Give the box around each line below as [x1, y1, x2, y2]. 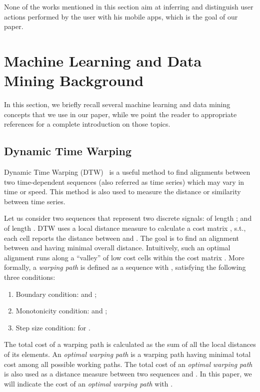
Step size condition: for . [15, 322, 90, 332]
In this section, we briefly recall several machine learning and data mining [4, 99, 230, 110]
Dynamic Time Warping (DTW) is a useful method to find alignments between [4, 167, 250, 177]
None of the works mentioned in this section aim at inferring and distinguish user [4, 2, 253, 12]
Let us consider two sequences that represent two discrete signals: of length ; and [4, 213, 252, 223]
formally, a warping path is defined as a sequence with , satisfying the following [4, 262, 246, 272]
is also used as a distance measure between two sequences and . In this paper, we [4, 368, 252, 379]
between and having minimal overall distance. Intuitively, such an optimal [4, 242, 230, 253]
